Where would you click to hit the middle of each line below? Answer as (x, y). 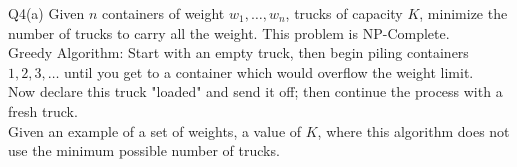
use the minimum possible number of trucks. (144, 150)
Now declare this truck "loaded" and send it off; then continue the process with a (255, 91)
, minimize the (463, 13)
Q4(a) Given (46, 13)
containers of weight (163, 13)
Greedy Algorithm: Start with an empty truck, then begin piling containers (238, 52)
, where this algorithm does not (413, 130)
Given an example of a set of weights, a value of (155, 130)
